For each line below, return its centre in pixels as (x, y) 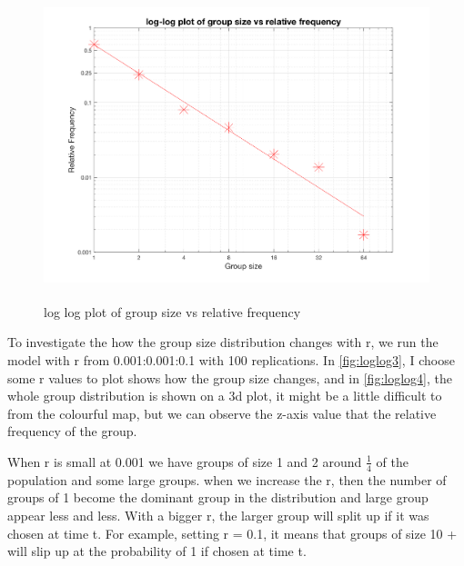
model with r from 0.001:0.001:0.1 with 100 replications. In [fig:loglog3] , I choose (231, 359)
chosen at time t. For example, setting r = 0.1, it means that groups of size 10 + (232, 533)
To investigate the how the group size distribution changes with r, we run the (223, 342)
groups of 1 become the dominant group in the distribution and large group (218, 497)
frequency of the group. (72, 431)
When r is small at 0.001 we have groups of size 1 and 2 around (185, 461)
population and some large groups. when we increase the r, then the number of (227, 479)
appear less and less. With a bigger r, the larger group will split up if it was (218, 515)
